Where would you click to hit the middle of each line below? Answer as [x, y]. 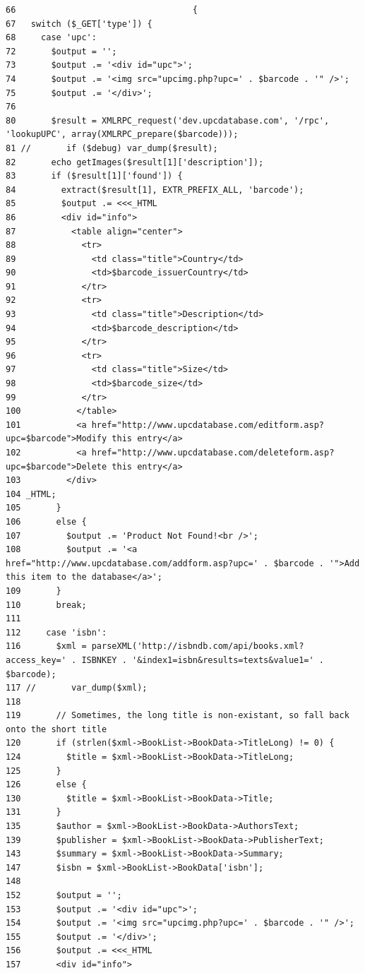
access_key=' [36, 660]
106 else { [46, 521]
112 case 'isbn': [56, 632]
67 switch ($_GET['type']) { [79, 24]
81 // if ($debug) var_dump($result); [112, 148]
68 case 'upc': [51, 38]
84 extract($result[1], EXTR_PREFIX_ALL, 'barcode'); [155, 190]
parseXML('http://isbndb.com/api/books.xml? [198, 646]
